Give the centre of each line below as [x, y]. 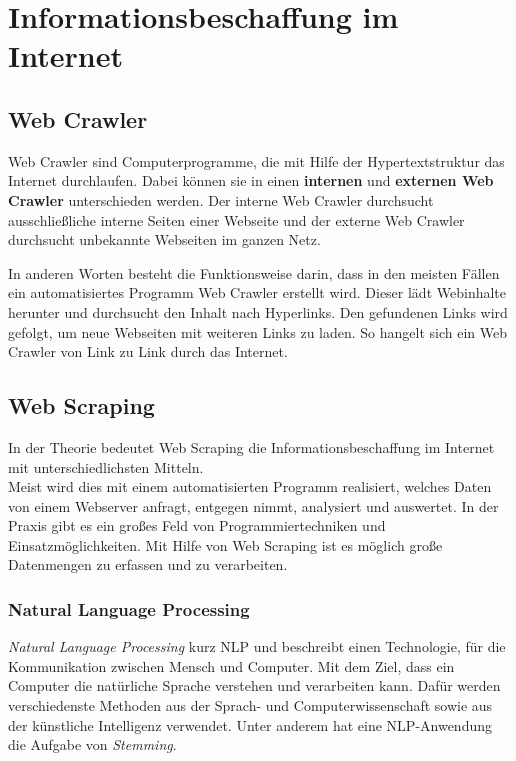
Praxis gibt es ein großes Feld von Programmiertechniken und [197, 525]
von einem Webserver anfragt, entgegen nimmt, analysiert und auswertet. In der [253, 505]
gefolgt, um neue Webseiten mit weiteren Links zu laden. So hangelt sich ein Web [257, 331]
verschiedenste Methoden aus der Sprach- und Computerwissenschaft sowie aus [250, 705]
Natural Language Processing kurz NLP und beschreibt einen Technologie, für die [257, 646]
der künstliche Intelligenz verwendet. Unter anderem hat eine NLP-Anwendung [250, 724]
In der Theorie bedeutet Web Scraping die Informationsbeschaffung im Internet [251, 446]
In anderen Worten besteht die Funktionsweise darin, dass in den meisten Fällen [254, 272]
